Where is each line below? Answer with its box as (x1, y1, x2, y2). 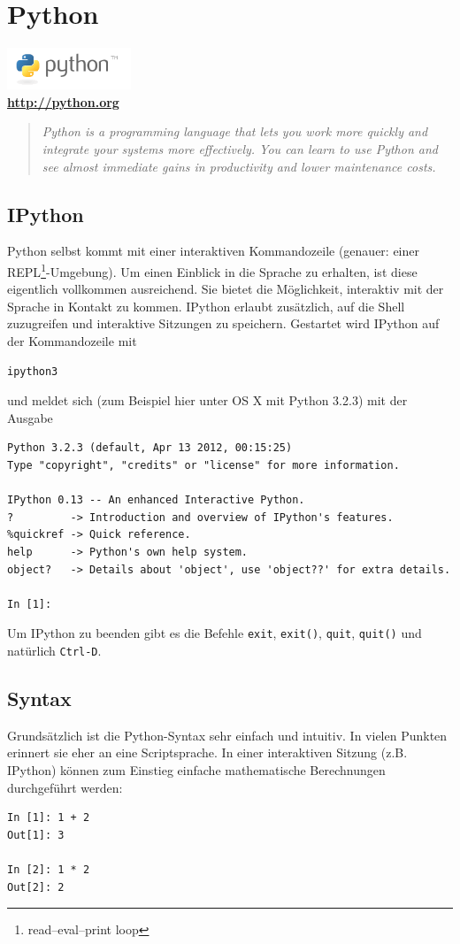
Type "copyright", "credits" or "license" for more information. (7, 458, 400, 472)
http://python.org (7, 92, 119, 111)
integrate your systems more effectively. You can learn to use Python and (42, 140, 438, 157)
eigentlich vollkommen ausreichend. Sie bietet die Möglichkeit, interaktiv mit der (7, 280, 444, 298)
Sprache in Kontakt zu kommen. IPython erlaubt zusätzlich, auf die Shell (7, 296, 405, 315)
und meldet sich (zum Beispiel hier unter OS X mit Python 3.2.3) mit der (7, 391, 408, 410)
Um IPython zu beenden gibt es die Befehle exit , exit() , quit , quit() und (7, 624, 422, 642)
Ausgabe (7, 408, 53, 426)
